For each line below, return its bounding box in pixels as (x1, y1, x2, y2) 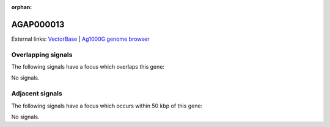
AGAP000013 (11, 19, 65, 30)
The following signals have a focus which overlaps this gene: (11, 63, 165, 70)
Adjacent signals (11, 89, 62, 98)
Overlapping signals (11, 50, 73, 59)
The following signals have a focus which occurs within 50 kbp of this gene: (11, 102, 203, 109)
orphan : (11, 4, 32, 10)
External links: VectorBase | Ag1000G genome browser (11, 35, 150, 43)
